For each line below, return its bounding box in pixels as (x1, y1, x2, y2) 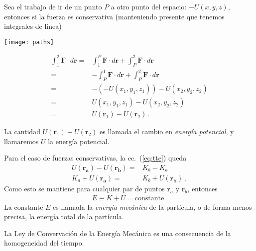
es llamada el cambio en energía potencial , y (100, 126, 234, 137)
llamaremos (4, 136, 39, 146)
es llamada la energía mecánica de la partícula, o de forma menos (53, 201, 252, 212)
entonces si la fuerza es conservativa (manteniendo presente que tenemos (4, 11, 225, 21)
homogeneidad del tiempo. (4, 238, 84, 248)
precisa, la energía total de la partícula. (4, 211, 124, 222)
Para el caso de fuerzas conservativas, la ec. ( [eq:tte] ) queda (4, 153, 187, 163)
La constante (4, 201, 43, 212)
